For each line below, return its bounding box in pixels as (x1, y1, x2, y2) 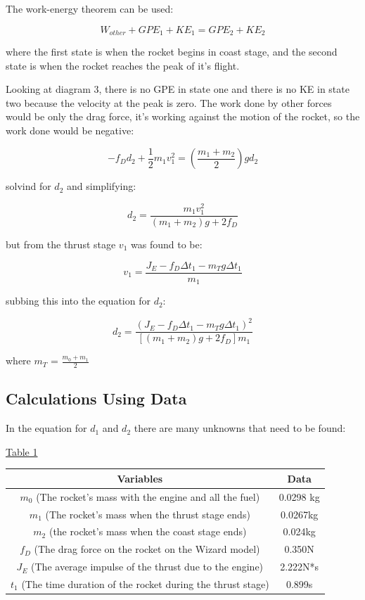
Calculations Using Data (6, 388, 187, 409)
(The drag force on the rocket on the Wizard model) (34, 542, 260, 556)
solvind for (6, 179, 51, 193)
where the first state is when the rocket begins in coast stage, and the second (6, 44, 338, 59)
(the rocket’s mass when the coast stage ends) (49, 524, 247, 539)
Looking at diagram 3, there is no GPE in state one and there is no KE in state (6, 82, 350, 96)
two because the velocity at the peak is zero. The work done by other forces (6, 95, 332, 110)
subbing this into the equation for (6, 293, 151, 308)
